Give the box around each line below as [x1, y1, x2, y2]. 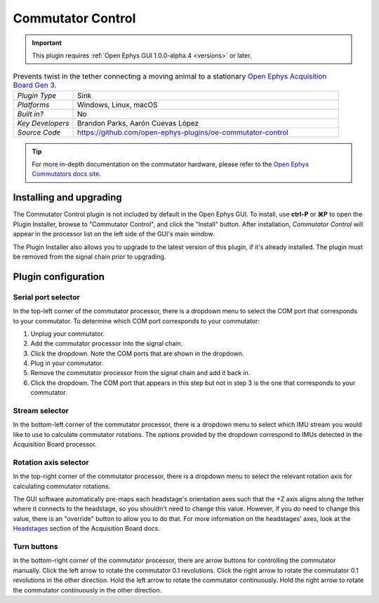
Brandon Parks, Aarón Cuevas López [77, 118, 199, 128]
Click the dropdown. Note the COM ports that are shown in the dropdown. [30, 349, 245, 358]
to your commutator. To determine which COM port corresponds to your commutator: [13, 316, 260, 325]
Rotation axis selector [13, 457, 89, 467]
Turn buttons [13, 542, 59, 552]
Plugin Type [17, 90, 57, 100]
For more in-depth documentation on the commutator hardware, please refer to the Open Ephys [32, 160, 309, 168]
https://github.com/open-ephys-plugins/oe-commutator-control [77, 127, 289, 137]
